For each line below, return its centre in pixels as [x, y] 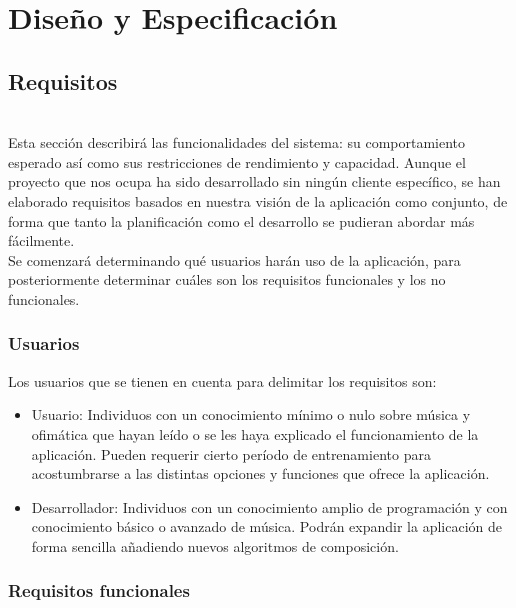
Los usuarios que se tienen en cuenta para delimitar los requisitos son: [222, 380]
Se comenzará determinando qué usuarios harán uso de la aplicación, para [234, 259]
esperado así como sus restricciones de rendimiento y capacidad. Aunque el [237, 161]
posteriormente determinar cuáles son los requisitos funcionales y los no [227, 279]
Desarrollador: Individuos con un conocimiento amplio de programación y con [269, 506]
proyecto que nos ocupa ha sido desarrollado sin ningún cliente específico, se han [254, 181]
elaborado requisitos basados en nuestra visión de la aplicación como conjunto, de [258, 200]
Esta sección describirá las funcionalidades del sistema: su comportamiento [237, 142]
